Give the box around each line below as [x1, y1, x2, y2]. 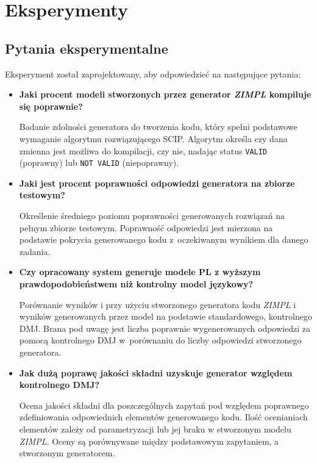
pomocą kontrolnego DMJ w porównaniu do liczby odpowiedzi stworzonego [19, 334, 302, 346]
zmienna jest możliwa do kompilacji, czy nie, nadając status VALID [19, 144, 268, 157]
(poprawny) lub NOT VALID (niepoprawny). [19, 156, 179, 169]
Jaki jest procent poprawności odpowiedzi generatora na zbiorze [19, 176, 295, 189]
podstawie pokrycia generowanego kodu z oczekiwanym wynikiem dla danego [19, 233, 308, 246]
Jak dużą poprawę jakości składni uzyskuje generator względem [19, 366, 293, 379]
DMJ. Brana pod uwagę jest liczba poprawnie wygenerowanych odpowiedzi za [19, 321, 310, 334]
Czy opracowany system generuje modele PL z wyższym [19, 265, 261, 278]
